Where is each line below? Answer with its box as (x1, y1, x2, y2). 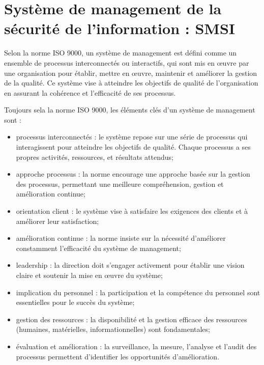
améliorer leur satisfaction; (16, 215, 99, 226)
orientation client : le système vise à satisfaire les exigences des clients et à (16, 206, 248, 216)
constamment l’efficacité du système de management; (16, 242, 181, 253)
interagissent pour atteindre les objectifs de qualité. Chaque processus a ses (16, 142, 251, 152)
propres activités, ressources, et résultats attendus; (16, 151, 173, 162)
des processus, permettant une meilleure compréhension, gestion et (16, 178, 224, 189)
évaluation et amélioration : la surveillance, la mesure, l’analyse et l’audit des (16, 341, 257, 351)
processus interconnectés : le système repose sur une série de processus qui (16, 131, 248, 142)
